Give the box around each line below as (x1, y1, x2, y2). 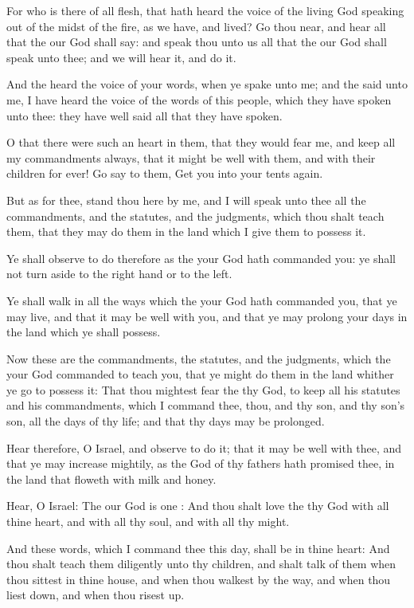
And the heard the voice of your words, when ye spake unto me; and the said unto (6, 76, 408, 92)
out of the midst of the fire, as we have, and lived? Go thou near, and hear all (6, 18, 386, 34)
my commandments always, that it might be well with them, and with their (6, 149, 376, 166)
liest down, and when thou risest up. (6, 586, 185, 603)
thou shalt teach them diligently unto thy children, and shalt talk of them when (6, 555, 396, 572)
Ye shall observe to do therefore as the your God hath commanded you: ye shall (6, 249, 396, 266)
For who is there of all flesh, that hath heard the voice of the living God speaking (6, 2, 404, 18)
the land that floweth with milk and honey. (6, 470, 217, 487)
